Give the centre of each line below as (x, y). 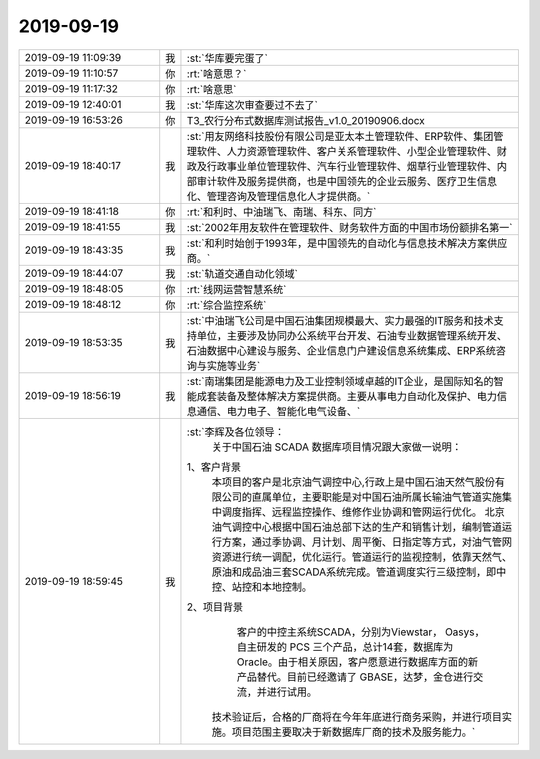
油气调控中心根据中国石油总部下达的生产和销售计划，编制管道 (357, 527)
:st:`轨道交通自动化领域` (242, 273)
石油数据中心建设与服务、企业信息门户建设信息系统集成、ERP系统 (341, 350)
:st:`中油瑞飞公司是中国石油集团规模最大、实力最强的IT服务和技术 (340, 320)
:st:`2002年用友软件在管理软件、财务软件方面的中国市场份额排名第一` (350, 227)
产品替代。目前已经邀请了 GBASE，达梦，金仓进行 (355, 677)
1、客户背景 (214, 467)
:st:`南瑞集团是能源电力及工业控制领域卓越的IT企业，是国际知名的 (340, 381)
